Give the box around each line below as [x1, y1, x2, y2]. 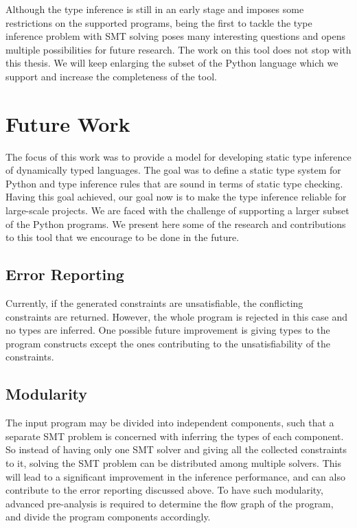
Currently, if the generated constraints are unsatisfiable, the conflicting [5, 296, 303, 310]
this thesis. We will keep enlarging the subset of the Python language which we [5, 56, 338, 70]
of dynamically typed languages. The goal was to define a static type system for [5, 163, 341, 177]
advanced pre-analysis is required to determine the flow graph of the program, [5, 496, 334, 510]
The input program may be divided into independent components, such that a [5, 415, 334, 430]
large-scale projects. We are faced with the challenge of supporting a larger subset [5, 203, 349, 218]
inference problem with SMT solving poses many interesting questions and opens [5, 29, 345, 43]
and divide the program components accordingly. [5, 509, 211, 524]
